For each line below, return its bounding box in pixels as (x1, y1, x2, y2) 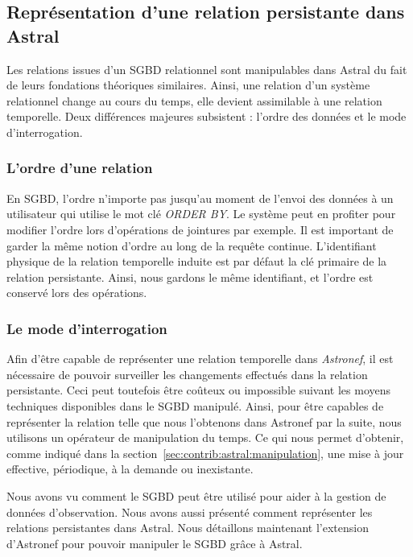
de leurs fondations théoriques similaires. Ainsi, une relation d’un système (6, 76, 370, 93)
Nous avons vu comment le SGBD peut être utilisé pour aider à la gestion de (6, 487, 386, 504)
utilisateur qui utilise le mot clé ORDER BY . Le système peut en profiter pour (6, 205, 396, 222)
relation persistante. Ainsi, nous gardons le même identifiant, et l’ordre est (6, 268, 374, 285)
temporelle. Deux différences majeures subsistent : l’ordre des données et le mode (6, 108, 407, 125)
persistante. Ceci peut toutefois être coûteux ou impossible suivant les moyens (6, 382, 391, 398)
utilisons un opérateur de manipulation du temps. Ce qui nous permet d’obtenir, (6, 429, 404, 446)
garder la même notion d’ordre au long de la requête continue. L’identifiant (6, 237, 377, 254)
